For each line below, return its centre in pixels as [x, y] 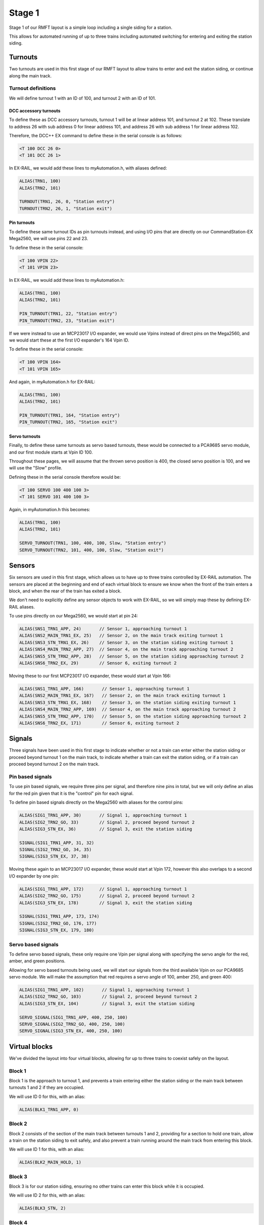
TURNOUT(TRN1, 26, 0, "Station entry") [67, 202]
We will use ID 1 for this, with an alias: [47, 1150]
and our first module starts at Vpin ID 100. [51, 452]
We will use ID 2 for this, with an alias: [47, 1195]
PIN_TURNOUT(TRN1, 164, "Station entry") [70, 415]
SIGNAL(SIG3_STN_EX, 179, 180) [57, 930]
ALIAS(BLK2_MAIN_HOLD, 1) [50, 1162]
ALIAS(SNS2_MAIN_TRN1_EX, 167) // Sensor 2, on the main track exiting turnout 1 [122, 696]
